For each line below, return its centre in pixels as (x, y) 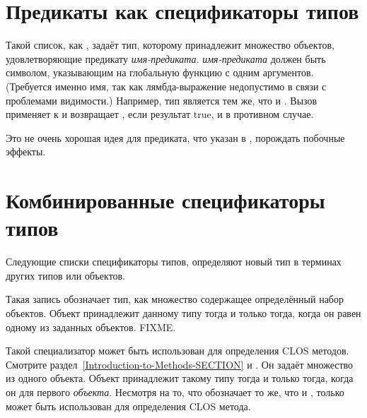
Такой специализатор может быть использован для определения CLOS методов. (177, 351)
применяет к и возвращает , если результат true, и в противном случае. (160, 114)
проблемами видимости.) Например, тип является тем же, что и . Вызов (162, 100)
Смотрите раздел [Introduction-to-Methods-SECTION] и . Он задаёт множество (180, 364)
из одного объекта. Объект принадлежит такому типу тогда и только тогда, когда (180, 378)
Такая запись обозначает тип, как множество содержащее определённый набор (175, 299)
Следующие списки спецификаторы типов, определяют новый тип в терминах (174, 262)
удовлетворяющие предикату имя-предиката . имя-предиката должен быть (166, 58)
